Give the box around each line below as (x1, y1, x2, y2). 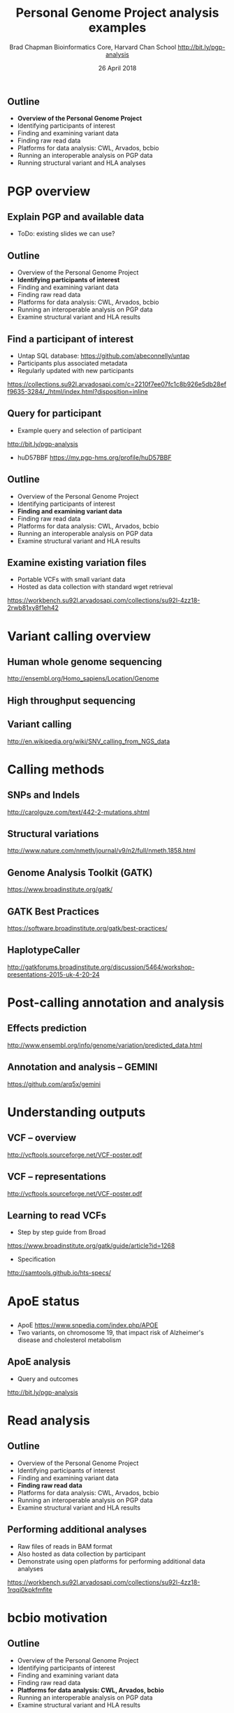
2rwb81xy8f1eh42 (7, 604, 59, 612)
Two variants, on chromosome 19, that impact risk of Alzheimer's (17, 1328, 205, 1336)
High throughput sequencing (7, 694, 136, 706)
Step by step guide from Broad (17, 1228, 106, 1237)
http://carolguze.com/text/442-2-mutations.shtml (7, 808, 150, 816)
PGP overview (7, 183, 91, 199)
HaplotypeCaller (7, 945, 80, 956)
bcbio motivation (7, 1610, 108, 1626)
